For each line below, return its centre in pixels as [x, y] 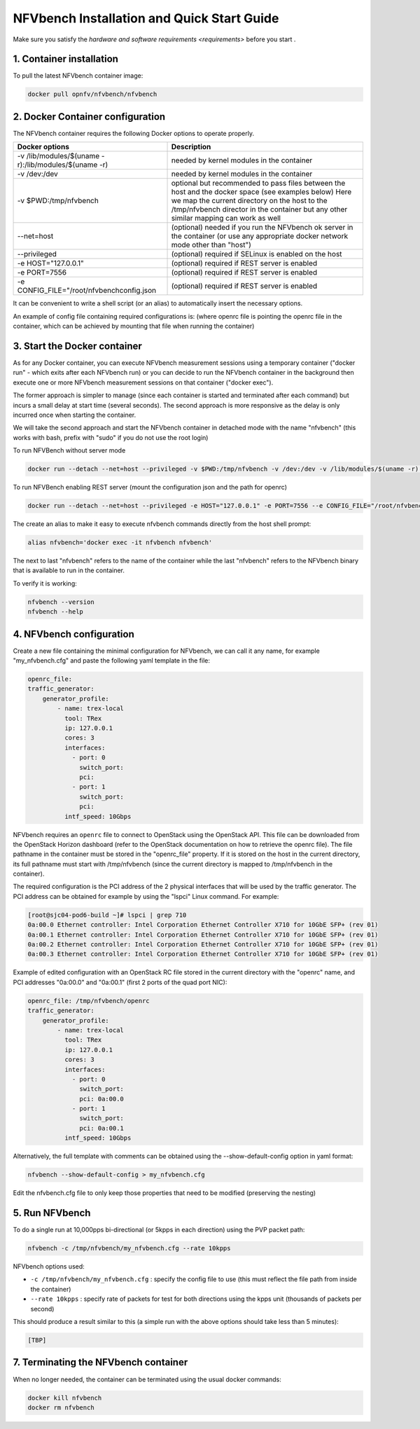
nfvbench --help [56, 612]
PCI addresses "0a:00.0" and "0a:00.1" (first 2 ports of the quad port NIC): [120, 982]
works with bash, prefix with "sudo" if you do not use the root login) [111, 437]
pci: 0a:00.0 [101, 1099]
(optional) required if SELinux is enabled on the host [257, 254]
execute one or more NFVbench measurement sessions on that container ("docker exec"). [143, 382]
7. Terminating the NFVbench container [100, 1362]
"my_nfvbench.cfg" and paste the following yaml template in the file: [111, 661]
